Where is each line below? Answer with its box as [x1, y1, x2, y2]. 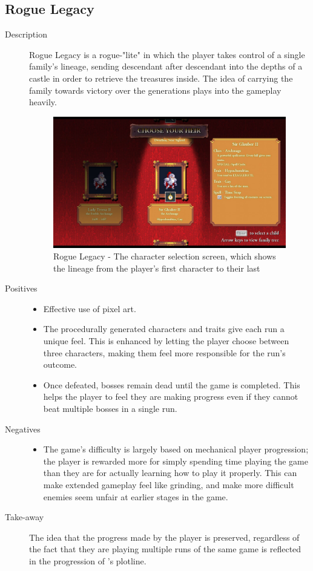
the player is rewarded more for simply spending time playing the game [43, 454, 308, 467]
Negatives [5, 422, 41, 435]
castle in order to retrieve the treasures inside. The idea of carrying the [29, 71, 293, 84]
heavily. [29, 96, 57, 108]
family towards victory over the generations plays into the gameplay [29, 83, 282, 96]
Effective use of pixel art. [43, 302, 136, 315]
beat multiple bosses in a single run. [43, 402, 177, 415]
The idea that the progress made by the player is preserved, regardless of [29, 530, 300, 543]
